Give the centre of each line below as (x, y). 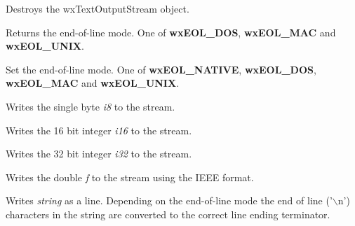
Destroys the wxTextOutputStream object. (98, 8)
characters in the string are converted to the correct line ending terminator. (168, 214)
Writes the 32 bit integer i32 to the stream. (99, 154)
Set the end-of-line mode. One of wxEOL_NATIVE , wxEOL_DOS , (161, 69)
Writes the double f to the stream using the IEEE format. (130, 177)
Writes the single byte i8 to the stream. (91, 106)
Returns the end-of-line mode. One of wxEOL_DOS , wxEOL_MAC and (171, 32)
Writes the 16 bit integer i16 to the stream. (99, 130)
